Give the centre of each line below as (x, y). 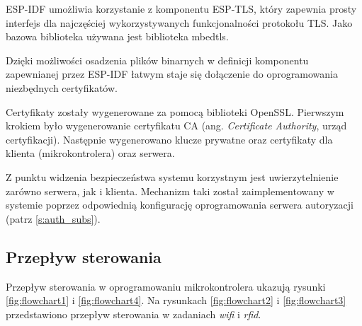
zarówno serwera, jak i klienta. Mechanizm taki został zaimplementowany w (170, 191)
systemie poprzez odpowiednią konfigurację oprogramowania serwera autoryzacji (180, 205)
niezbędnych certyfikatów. (62, 87)
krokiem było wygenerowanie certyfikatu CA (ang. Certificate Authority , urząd (176, 126)
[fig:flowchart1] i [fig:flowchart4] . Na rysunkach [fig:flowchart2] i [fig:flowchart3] (176, 300)
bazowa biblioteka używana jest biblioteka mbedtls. (117, 36)
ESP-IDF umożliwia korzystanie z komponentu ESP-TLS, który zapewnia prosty (181, 8)
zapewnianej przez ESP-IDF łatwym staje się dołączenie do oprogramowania (172, 74)
